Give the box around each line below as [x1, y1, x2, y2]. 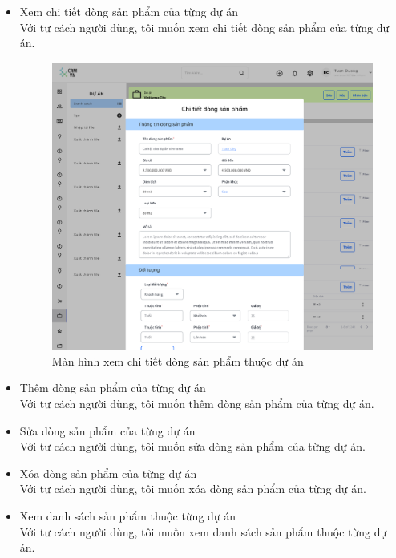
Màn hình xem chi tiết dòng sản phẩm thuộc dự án [51, 352, 304, 369]
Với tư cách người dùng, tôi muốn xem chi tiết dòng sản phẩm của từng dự [19, 18, 390, 35]
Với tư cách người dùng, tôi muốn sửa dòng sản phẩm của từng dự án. [19, 438, 366, 455]
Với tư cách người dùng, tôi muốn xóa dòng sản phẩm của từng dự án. [19, 480, 366, 497]
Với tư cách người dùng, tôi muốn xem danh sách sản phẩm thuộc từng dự [19, 523, 387, 540]
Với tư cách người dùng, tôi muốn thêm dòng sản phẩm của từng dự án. [19, 394, 374, 411]
